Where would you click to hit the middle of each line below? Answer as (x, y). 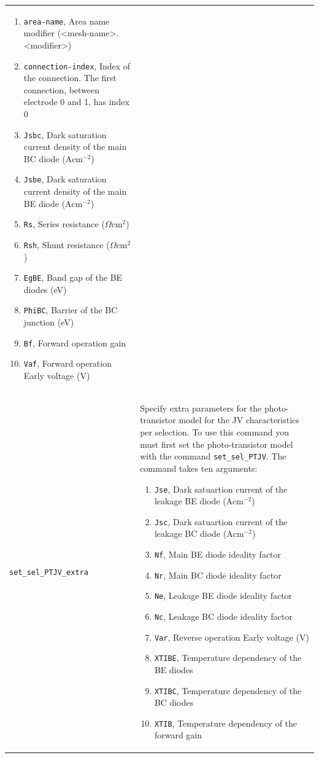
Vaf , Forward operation (67, 363)
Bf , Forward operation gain (75, 342)
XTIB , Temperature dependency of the (226, 723)
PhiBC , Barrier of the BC (71, 310)
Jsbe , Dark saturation (65, 179)
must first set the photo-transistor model (217, 444)
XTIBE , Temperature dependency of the (228, 658)
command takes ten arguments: (199, 468)
